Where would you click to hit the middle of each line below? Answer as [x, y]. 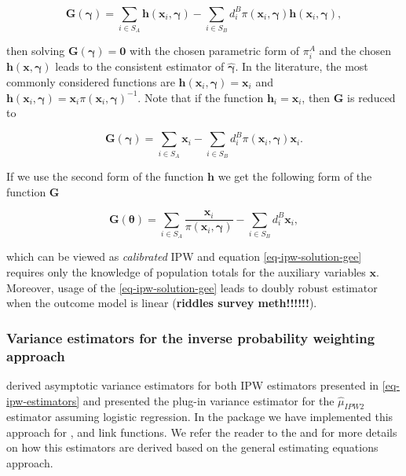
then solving [36, 51]
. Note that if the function [201, 97]
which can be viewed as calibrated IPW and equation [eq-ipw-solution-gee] [184, 256]
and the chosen [355, 51]
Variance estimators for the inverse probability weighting [191, 337]
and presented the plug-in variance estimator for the [208, 400]
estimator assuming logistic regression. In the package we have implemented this [200, 417]
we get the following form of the [295, 176]
